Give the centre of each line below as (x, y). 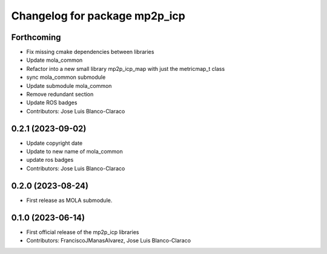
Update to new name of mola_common (75, 152)
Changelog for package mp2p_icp (98, 16)
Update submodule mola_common (69, 85)
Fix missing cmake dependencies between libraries (90, 52)
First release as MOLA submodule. (69, 200)
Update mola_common (54, 60)
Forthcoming (36, 37)
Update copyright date (54, 143)
